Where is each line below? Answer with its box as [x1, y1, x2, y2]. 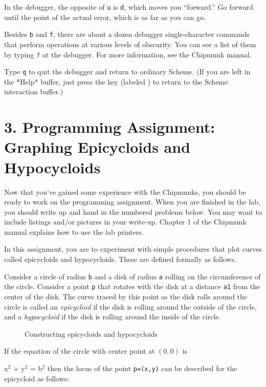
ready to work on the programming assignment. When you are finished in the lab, [4, 196, 260, 207]
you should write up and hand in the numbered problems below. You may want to [4, 206, 262, 217]
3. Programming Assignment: [4, 116, 215, 137]
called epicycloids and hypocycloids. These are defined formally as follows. [4, 254, 236, 264]
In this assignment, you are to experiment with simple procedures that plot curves [4, 243, 262, 254]
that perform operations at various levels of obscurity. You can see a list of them [4, 38, 256, 49]
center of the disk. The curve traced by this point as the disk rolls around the [4, 291, 248, 301]
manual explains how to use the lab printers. [4, 226, 144, 237]
